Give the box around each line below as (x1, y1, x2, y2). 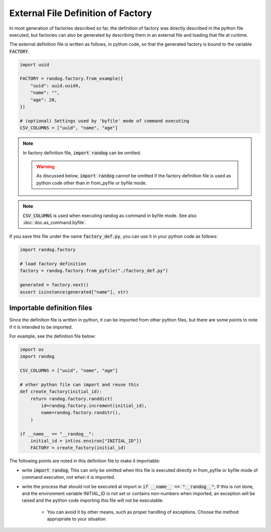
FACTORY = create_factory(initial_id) (30, 445, 126, 451)
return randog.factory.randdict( (30, 396, 113, 401)
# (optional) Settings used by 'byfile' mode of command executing (20, 118, 190, 124)
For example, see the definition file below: (9, 333, 96, 339)
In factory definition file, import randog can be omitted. (23, 150, 142, 156)
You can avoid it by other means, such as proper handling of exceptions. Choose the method (47, 509, 239, 515)
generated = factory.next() (20, 282, 89, 288)
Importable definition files (9, 304, 92, 312)
